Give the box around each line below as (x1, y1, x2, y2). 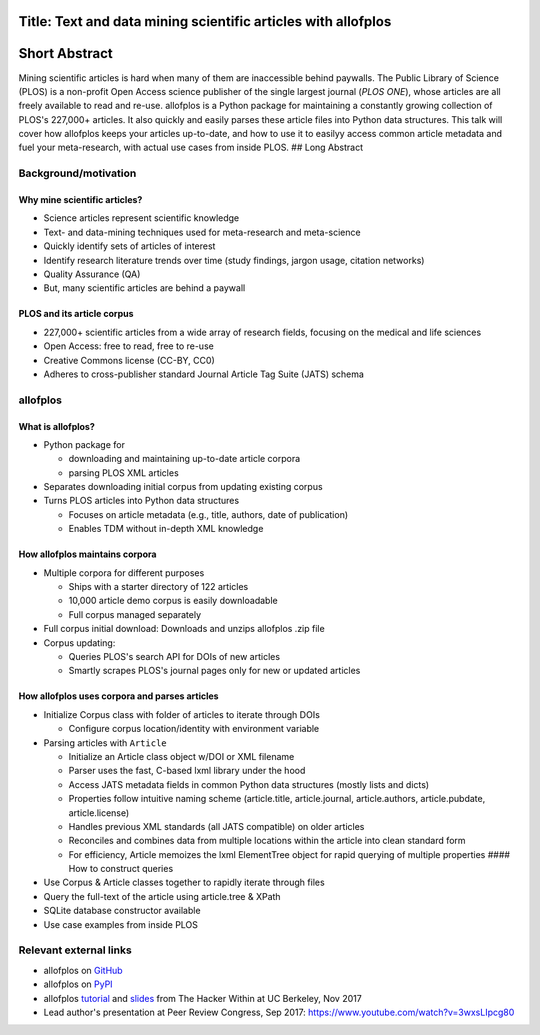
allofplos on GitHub (43, 964, 124, 976)
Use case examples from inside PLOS (43, 918, 199, 930)
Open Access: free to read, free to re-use (43, 340, 214, 352)
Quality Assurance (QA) (43, 268, 141, 280)
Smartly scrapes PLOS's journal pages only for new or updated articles (68, 665, 361, 677)
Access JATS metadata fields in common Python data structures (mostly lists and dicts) (68, 778, 430, 790)
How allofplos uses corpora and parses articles (18, 690, 219, 702)
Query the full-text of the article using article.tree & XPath (43, 890, 281, 902)
